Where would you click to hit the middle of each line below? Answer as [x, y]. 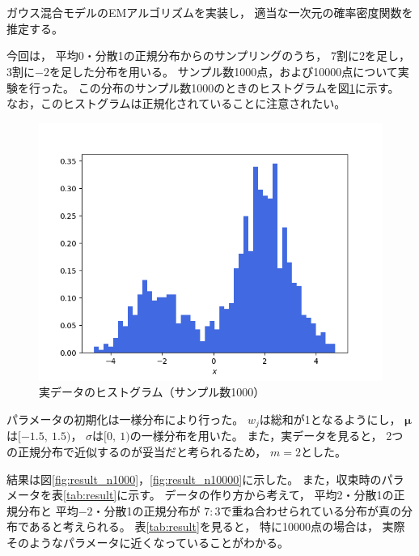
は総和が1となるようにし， [330, 419]
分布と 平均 [48, 510]
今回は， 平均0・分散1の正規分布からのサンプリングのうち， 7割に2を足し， [208, 56]
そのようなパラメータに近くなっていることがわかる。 [148, 542]
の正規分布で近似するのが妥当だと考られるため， [137, 451]
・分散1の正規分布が [146, 510]
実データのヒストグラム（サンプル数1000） [152, 392]
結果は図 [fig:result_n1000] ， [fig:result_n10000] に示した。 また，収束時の [194, 479]
